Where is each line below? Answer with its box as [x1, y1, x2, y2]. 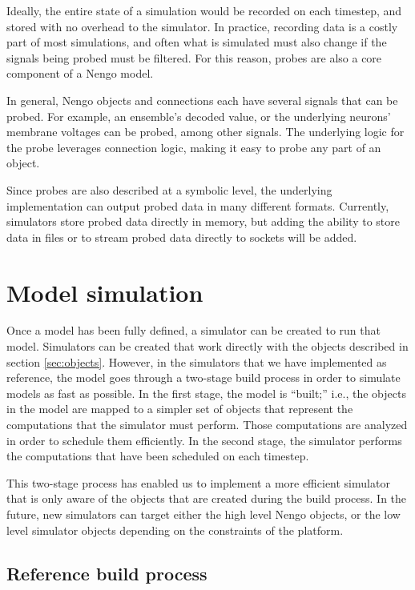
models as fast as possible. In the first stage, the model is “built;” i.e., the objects [6, 384, 406, 401]
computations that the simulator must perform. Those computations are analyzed [6, 416, 408, 432]
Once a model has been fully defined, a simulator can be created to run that [6, 322, 381, 339]
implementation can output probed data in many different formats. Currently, [6, 197, 389, 214]
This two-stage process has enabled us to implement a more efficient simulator [6, 474, 390, 491]
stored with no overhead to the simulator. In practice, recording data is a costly [6, 18, 398, 34]
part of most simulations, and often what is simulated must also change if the [6, 34, 387, 50]
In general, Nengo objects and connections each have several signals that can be [6, 91, 398, 108]
